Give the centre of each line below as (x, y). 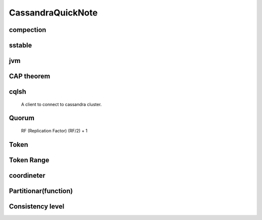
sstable (20, 45)
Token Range (29, 160)
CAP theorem (30, 76)
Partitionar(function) (41, 191)
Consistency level (37, 206)
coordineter (27, 175)
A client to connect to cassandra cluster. (61, 104)
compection (27, 30)
